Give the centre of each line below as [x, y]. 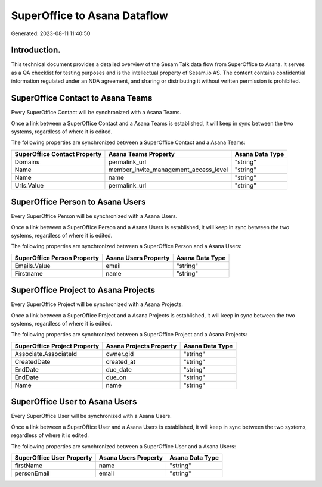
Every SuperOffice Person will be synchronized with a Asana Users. [94, 216]
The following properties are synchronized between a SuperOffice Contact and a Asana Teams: [128, 142]
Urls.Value [29, 185]
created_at [121, 361]
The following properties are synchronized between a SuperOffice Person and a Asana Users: [126, 246]
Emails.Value [32, 266]
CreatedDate [32, 361]
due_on [116, 377]
